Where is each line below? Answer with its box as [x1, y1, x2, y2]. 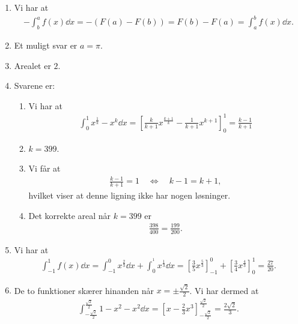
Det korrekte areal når [28, 209, 111, 221]
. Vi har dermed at [189, 284, 259, 296]
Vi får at [28, 162, 61, 175]
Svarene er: [14, 79, 55, 92]
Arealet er [14, 59, 51, 71]
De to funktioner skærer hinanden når [14, 284, 154, 296]
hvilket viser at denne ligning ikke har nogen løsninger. [28, 189, 231, 202]
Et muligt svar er [14, 38, 78, 51]
